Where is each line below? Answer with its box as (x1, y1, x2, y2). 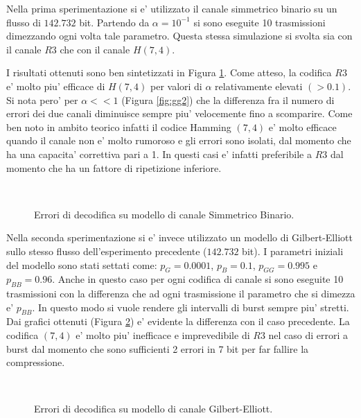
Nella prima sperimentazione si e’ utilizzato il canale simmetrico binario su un (6, 1, 337, 15)
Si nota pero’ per (6, 92, 78, 107)
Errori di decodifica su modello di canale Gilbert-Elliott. (34, 401, 273, 416)
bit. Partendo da (79, 15, 150, 29)
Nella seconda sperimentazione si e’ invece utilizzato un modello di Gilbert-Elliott (6, 230, 353, 245)
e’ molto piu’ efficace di (6, 78, 105, 93)
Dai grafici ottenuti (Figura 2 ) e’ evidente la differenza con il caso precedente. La (6, 314, 350, 329)
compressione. (6, 355, 65, 369)
